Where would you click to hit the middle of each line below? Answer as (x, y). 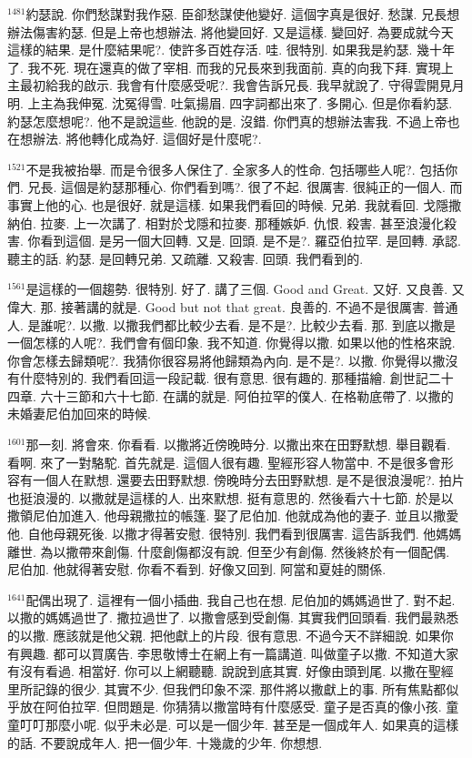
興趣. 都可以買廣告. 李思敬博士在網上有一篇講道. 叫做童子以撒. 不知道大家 (239, 653)
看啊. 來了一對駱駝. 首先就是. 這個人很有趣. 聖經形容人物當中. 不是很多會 (224, 462)
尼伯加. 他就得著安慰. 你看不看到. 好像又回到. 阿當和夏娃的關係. (197, 569)
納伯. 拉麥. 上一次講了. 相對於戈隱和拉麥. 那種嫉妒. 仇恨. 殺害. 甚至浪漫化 (226, 222)
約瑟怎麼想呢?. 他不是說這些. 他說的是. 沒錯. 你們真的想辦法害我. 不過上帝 (227, 121)
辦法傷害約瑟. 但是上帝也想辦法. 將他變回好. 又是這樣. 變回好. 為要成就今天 (231, 31)
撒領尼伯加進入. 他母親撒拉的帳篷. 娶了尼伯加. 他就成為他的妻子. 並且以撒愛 (233, 515)
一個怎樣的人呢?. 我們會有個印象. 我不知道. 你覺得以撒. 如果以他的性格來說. (231, 343)
